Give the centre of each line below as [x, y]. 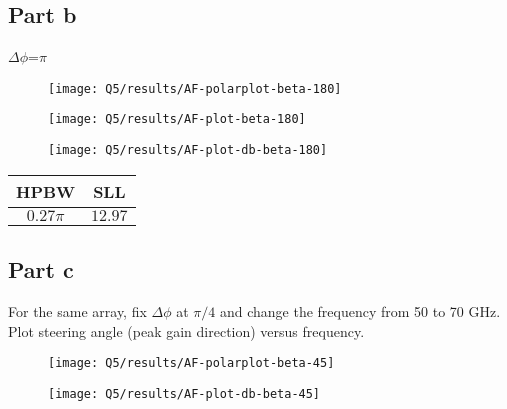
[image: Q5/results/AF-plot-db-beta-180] [188, 150]
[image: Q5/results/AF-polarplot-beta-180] [195, 88]
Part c [41, 269]
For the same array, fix [77, 310]
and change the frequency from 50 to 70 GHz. [360, 310]
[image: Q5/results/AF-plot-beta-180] [177, 119]
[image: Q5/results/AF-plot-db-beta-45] [184, 393]
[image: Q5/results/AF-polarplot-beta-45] [191, 363]
